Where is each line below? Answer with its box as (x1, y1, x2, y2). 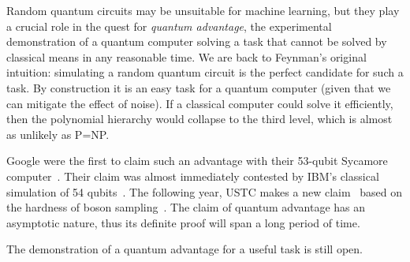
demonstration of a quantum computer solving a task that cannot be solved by (6, 33, 387, 50)
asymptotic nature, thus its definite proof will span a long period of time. (6, 214, 360, 230)
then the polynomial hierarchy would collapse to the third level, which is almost (6, 110, 393, 127)
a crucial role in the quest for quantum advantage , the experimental (6, 17, 332, 34)
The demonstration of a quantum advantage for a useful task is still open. (6, 241, 363, 257)
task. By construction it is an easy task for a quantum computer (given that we (6, 79, 391, 95)
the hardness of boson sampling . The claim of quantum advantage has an (6, 199, 366, 215)
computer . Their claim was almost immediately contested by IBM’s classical (6, 167, 379, 184)
